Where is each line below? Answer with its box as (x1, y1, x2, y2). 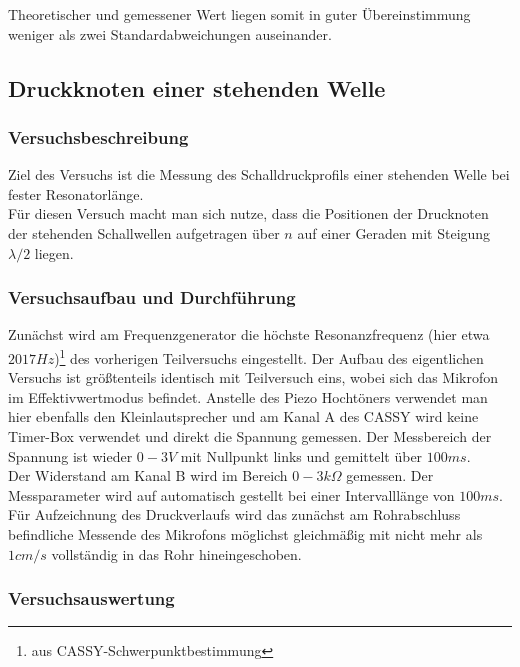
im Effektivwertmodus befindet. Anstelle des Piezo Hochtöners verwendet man (8, 386, 488, 407)
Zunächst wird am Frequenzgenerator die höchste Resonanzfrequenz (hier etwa (8, 324, 490, 345)
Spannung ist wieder (8, 445, 133, 466)
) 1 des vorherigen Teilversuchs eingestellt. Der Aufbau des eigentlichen (54, 344, 484, 368)
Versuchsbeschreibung (8, 124, 189, 149)
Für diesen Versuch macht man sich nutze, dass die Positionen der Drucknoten (8, 203, 489, 224)
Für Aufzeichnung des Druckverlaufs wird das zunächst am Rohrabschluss (8, 504, 461, 525)
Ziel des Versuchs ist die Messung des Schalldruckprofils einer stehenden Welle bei (8, 164, 510, 185)
